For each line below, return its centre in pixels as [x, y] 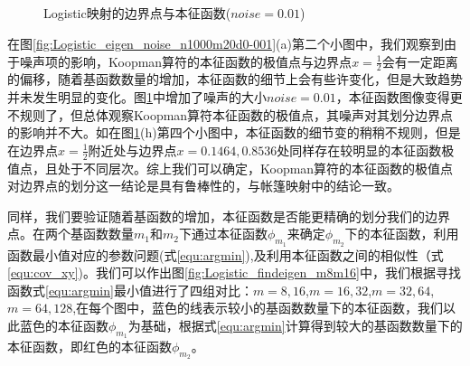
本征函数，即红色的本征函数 [89, 347]
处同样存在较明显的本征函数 [359, 150]
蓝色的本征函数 [64, 325]
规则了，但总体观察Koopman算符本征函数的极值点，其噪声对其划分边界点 [236, 114]
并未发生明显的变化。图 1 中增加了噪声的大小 [137, 96]
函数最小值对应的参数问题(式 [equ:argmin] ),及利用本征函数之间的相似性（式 [226, 254]
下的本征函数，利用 [402, 234]
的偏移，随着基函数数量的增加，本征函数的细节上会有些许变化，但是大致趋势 [235, 79]
